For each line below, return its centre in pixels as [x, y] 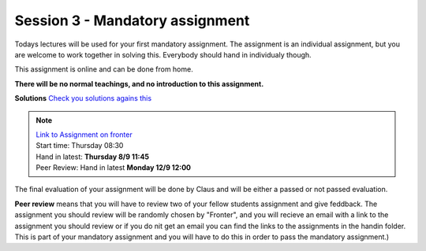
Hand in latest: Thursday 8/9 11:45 [93, 157]
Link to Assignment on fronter [84, 135]
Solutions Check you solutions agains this [83, 98]
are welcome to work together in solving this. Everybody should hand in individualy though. [163, 54]
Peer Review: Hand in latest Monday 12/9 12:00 [114, 168]
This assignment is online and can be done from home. [104, 69]
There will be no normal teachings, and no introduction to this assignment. [139, 83]
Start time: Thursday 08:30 [80, 146]
